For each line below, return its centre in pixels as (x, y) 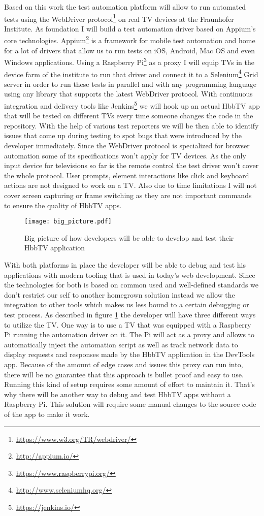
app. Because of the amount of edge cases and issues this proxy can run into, (124, 364)
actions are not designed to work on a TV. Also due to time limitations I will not (130, 185)
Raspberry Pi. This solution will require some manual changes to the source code (130, 404)
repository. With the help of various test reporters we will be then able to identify (131, 125)
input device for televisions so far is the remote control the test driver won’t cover (131, 165)
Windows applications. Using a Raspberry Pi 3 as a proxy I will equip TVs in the (129, 61)
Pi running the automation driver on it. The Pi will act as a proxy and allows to (129, 334)
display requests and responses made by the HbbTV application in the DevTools (129, 354)
